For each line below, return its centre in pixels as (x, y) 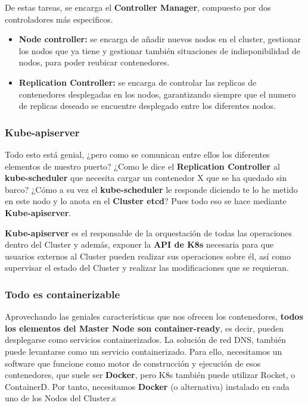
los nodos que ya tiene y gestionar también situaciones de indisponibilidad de (160, 50)
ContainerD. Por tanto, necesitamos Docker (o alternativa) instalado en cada (147, 386)
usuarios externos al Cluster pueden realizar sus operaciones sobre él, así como (148, 256)
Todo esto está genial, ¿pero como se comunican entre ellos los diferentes (137, 154)
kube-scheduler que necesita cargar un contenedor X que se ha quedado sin (146, 178)
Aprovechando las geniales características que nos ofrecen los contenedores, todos (154, 316)
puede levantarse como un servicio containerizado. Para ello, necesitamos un (144, 351)
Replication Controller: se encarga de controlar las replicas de (138, 82)
